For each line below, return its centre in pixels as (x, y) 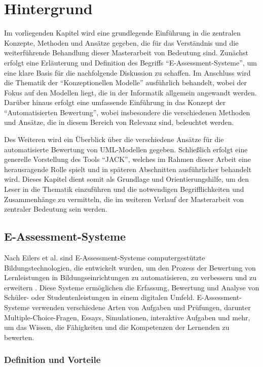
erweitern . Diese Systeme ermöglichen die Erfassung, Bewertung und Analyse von (132, 287)
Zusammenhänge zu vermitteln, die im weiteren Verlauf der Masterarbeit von (124, 199)
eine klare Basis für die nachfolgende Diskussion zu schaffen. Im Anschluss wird (127, 72)
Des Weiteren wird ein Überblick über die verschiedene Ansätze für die (114, 139)
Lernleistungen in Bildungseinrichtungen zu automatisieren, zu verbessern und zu (130, 277)
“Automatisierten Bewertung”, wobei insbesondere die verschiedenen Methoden (127, 112)
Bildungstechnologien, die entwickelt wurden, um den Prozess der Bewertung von (130, 267)
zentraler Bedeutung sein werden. (56, 209)
